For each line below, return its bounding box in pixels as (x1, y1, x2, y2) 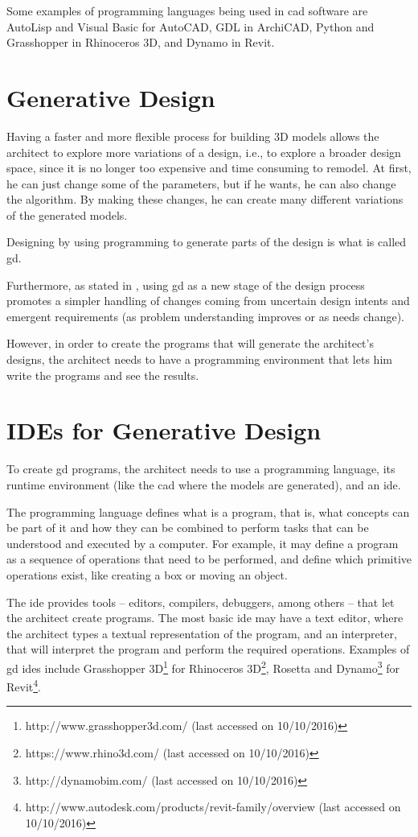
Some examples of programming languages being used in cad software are (6, 2, 368, 19)
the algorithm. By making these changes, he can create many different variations (6, 191, 404, 208)
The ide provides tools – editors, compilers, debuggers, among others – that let (6, 593, 395, 610)
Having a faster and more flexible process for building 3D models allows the (6, 127, 379, 144)
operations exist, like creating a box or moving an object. (6, 566, 288, 583)
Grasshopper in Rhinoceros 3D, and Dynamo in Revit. (6, 34, 275, 51)
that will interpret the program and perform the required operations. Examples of (6, 641, 410, 658)
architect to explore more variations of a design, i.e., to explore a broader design (6, 143, 401, 160)
